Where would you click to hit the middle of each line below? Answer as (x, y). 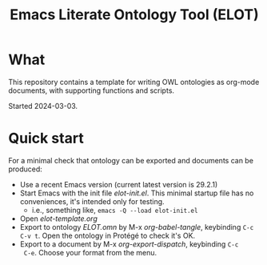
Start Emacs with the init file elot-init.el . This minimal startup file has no (137, 193)
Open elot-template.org (58, 219)
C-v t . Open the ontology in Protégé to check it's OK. (108, 235)
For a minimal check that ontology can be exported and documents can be (131, 160)
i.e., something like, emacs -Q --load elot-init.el (115, 210)
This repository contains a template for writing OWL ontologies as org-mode (134, 82)
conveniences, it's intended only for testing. (92, 201)
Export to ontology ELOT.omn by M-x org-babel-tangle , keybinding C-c (137, 227)
